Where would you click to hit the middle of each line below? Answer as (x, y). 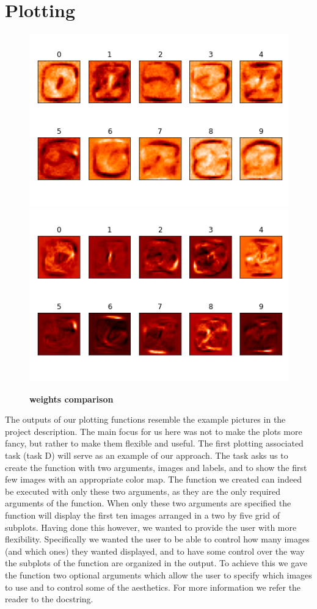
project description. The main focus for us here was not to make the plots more (154, 431)
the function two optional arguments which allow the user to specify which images (158, 574)
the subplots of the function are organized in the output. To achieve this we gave (156, 563)
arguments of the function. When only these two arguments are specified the (148, 503)
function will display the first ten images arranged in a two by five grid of (142, 515)
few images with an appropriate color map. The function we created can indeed (153, 479)
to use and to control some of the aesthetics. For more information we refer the (153, 587)
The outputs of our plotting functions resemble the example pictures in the (145, 419)
